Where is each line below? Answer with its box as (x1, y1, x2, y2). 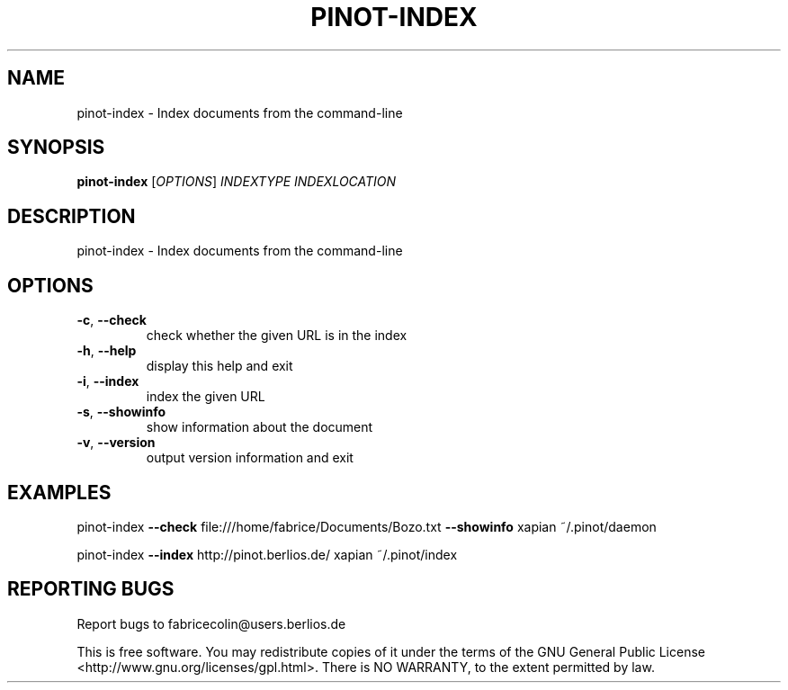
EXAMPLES (7, 480, 112, 504)
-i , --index (76, 373, 139, 390)
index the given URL (146, 389, 265, 405)
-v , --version (76, 435, 156, 451)
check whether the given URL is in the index (146, 327, 407, 344)
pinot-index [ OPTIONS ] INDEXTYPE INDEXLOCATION (76, 174, 397, 190)
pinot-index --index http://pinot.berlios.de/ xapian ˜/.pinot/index (76, 546, 458, 562)
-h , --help (76, 343, 137, 359)
